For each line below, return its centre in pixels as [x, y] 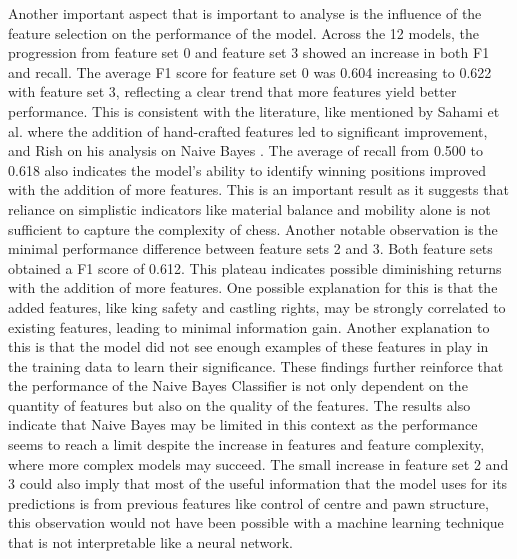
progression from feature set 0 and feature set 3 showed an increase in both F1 [249, 52]
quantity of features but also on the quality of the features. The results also [239, 404]
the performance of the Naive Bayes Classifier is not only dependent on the [238, 385]
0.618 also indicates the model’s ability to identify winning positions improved [247, 169]
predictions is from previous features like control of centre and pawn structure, [248, 502]
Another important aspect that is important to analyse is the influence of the [245, 13]
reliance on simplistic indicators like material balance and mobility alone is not [249, 208]
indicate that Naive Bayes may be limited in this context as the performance [243, 424]
